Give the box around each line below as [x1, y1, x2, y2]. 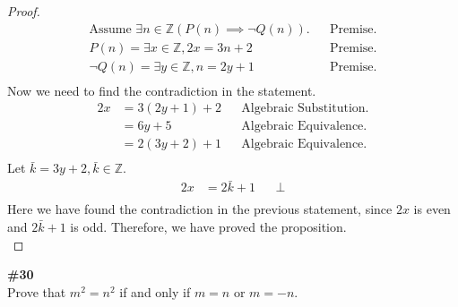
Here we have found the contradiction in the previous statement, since [7, 200, 393, 218]
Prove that [7, 282, 66, 301]
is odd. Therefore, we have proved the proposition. [70, 217, 347, 235]
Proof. [7, 2, 40, 20]
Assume [89, 22, 132, 36]
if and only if [119, 282, 191, 301]
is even [413, 200, 451, 218]
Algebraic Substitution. [241, 102, 369, 115]
